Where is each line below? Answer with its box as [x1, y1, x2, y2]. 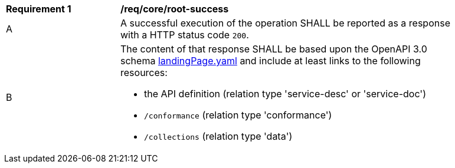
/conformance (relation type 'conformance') [144, 109, 332, 121]
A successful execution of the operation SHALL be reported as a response [120, 17, 450, 29]
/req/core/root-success [120, 3, 229, 15]
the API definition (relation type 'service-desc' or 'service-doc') [144, 88, 426, 100]
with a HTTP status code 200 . [120, 29, 249, 41]
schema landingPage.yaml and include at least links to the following [120, 55, 421, 67]
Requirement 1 [6, 3, 71, 15]
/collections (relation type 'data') [144, 130, 293, 142]
